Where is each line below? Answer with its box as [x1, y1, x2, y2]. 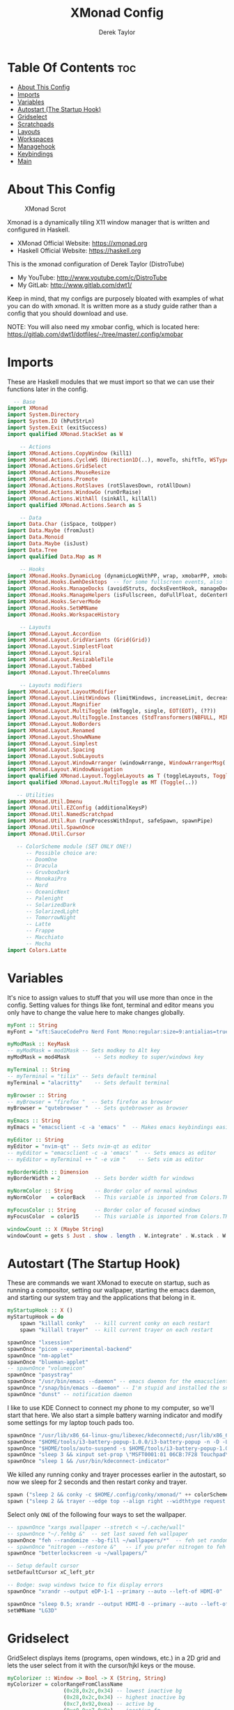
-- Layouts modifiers [19, 681, 82, 688]
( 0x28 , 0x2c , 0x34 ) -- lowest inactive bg [63, 1688, 182, 1695]
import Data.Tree [7, 546, 58, 554]
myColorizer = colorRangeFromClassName [7, 1681, 123, 1688]
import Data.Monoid [7, 534, 64, 541]
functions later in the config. [7, 385, 88, 393]
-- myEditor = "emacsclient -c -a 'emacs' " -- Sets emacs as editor [7, 1149, 217, 1156]
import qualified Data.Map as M [7, 553, 101, 560]
